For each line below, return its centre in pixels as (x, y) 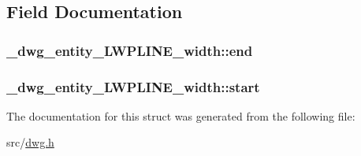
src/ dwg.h (30, 142)
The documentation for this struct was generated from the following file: (181, 115)
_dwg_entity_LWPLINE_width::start (133, 86)
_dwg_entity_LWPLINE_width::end (130, 50)
